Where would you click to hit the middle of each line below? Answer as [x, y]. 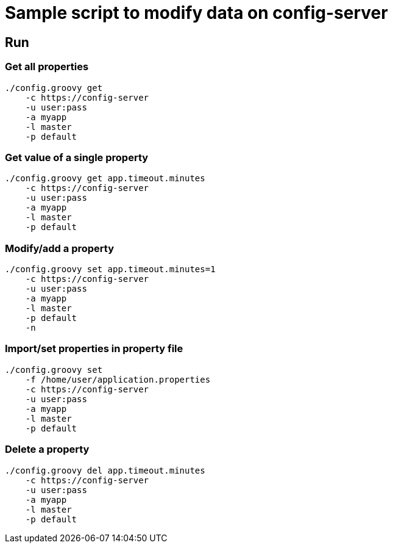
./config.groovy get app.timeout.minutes [105, 178]
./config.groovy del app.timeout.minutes [105, 470]
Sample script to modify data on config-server [196, 13]
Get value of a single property [77, 157]
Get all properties [47, 67]
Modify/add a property [60, 248]
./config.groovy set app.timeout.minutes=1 [110, 269]
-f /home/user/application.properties [118, 379]
